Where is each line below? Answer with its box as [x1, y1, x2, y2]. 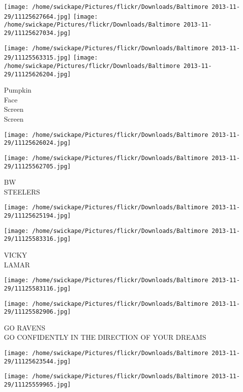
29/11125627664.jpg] [4, 13, 71, 20]
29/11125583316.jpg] [4, 235, 71, 243]
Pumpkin [4, 85, 31, 95]
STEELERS [4, 186, 40, 196]
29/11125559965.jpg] [4, 381, 71, 389]
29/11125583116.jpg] [4, 285, 71, 292]
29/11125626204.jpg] [4, 70, 71, 78]
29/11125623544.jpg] [4, 358, 71, 365]
